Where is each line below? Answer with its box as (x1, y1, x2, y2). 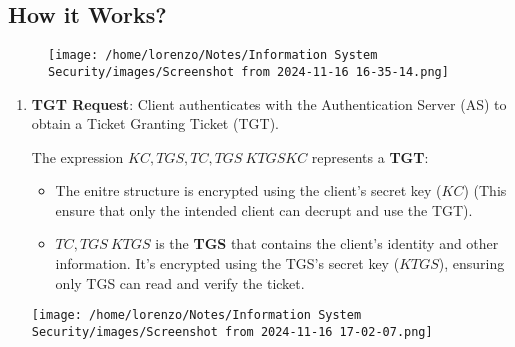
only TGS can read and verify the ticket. (55, 272, 305, 293)
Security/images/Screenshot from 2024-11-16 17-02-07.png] (31, 324, 433, 339)
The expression (31, 146, 124, 167)
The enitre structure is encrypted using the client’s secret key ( (55, 180, 442, 201)
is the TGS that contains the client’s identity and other (155, 233, 499, 254)
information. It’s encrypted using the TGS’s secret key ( (55, 253, 400, 274)
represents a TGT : (311, 146, 429, 167)
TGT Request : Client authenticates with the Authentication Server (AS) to (31, 93, 507, 114)
